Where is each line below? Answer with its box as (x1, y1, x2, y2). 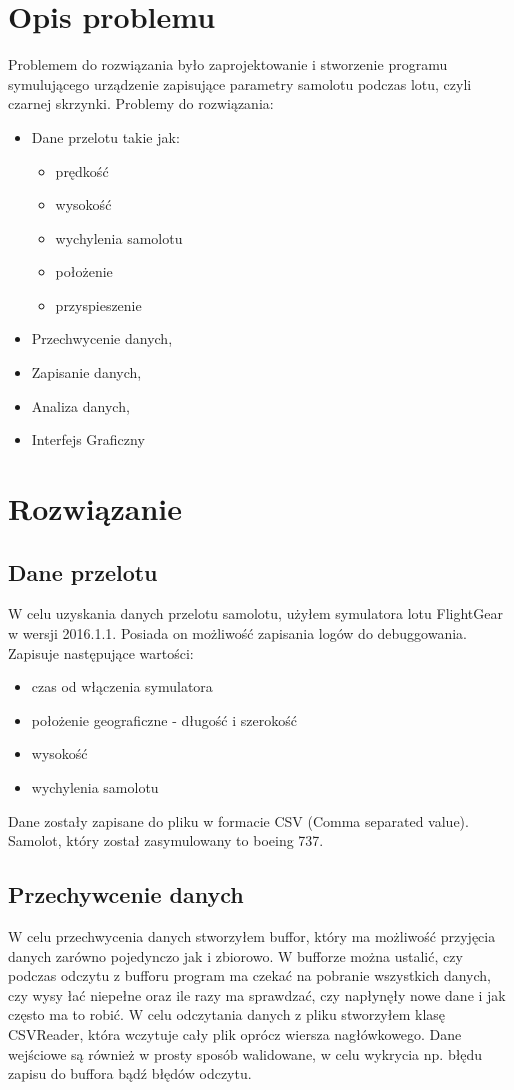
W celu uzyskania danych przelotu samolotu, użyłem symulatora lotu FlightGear (8, 603, 503, 624)
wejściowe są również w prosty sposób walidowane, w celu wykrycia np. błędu (8, 1043, 483, 1064)
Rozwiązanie (8, 488, 182, 529)
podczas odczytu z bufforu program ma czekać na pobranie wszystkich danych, (8, 965, 491, 986)
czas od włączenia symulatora (31, 676, 213, 697)
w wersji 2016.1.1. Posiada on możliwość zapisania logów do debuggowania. (8, 623, 468, 644)
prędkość (55, 160, 109, 181)
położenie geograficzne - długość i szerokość (31, 709, 297, 730)
